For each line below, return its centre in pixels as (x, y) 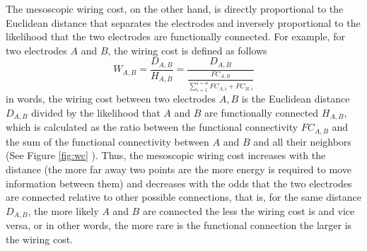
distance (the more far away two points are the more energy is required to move (179, 169)
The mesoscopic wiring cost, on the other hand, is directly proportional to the (175, 8)
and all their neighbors (302, 141)
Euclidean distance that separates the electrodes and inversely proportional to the (183, 22)
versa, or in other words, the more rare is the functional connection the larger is (179, 225)
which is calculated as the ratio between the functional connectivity (152, 127)
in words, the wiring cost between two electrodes (111, 99)
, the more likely (63, 210)
